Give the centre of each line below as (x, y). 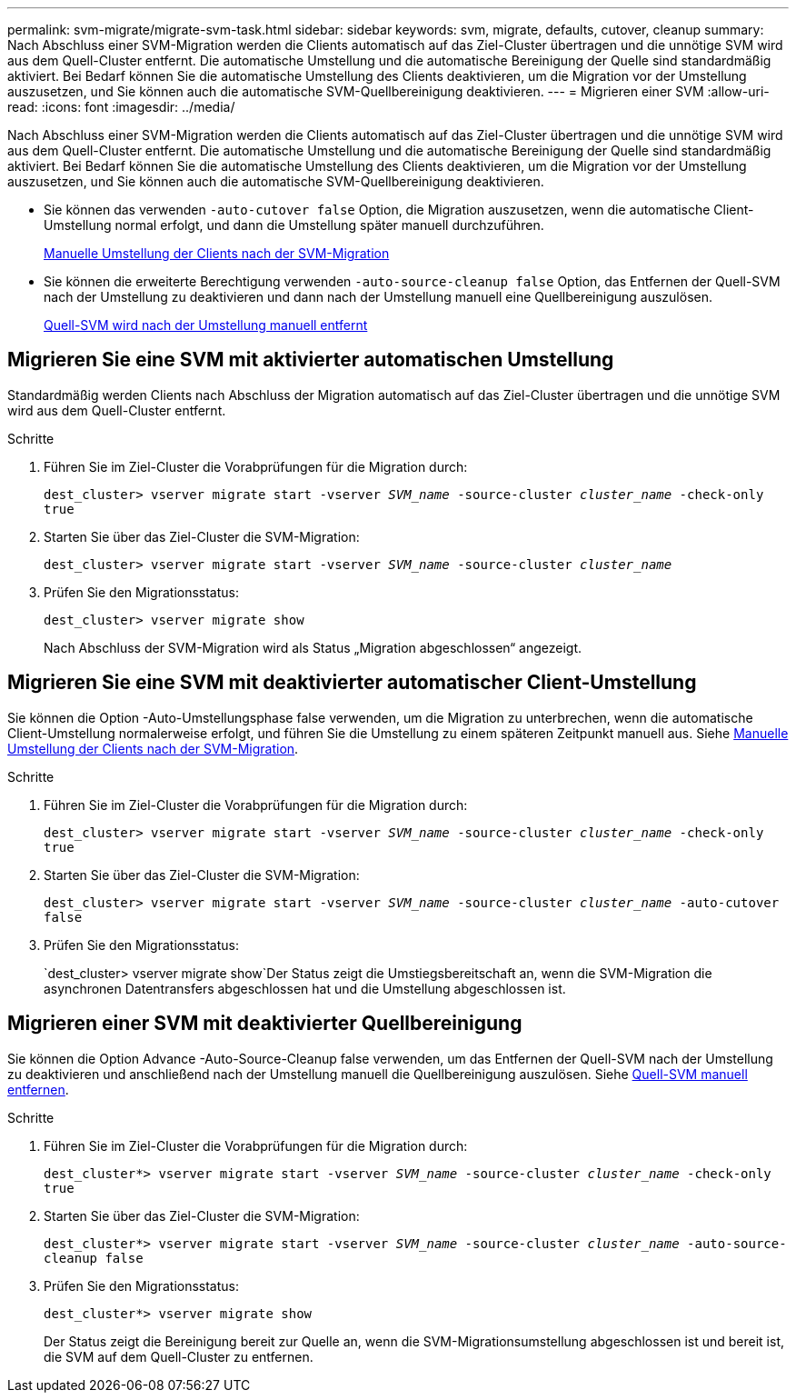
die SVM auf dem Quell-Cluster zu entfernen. (179, 1356)
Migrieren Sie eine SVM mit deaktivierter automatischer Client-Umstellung (352, 683)
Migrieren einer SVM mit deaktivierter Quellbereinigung (265, 1024)
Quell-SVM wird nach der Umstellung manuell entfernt (206, 325)
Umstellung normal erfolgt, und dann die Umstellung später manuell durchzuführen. (294, 225)
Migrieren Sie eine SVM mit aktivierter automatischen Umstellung (311, 360)
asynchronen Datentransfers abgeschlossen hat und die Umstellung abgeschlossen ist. (305, 988)
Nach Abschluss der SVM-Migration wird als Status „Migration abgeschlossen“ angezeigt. (313, 647)
